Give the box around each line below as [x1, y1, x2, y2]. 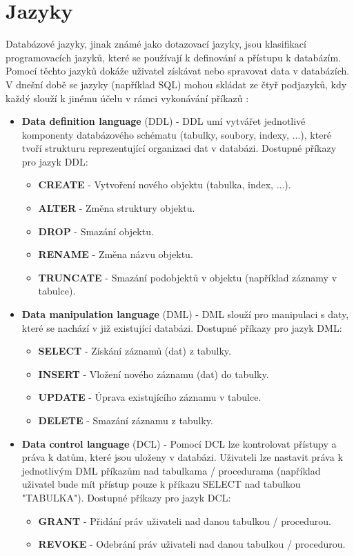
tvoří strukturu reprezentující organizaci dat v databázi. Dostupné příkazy [21, 141, 337, 155]
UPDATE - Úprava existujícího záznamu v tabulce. [38, 390, 262, 404]
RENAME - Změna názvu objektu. [38, 247, 193, 261]
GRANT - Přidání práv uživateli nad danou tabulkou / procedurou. [38, 513, 331, 528]
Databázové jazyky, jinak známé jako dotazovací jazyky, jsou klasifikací [6, 37, 306, 51]
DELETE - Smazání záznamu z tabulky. [38, 413, 213, 427]
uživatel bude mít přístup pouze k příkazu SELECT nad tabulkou [21, 477, 301, 491]
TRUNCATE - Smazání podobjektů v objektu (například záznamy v [38, 270, 337, 284]
